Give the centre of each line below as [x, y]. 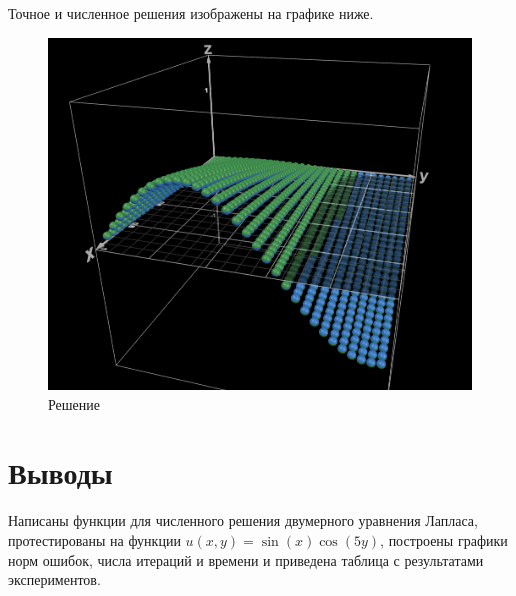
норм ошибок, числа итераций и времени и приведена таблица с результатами [246, 559]
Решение [74, 403]
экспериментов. [54, 579]
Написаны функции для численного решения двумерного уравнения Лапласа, [243, 520]
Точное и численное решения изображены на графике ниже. [191, 13]
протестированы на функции [94, 539]
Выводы [60, 472]
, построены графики [444, 539]
